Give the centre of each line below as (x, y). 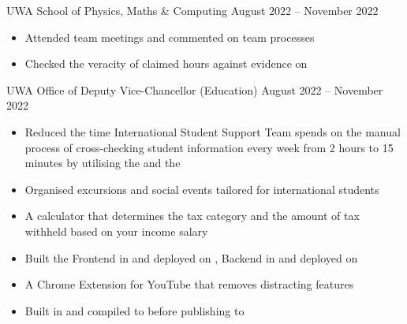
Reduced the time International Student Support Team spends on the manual (213, 131)
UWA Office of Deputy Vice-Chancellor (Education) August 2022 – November (195, 89)
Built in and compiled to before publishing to (134, 310)
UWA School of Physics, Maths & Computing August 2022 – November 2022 (192, 10)
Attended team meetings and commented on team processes (170, 37)
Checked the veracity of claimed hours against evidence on (166, 63)
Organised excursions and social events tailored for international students (202, 189)
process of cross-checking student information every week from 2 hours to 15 (209, 147)
